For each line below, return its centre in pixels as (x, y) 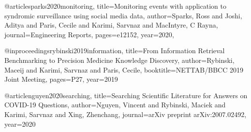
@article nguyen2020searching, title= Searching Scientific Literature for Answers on (126, 95)
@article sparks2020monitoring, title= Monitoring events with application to (115, 6)
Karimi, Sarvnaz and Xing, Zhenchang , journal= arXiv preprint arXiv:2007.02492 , (125, 114)
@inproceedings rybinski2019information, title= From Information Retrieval (115, 51)
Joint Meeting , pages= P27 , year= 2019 (61, 79)
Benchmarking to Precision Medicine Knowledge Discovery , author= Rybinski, (119, 60)
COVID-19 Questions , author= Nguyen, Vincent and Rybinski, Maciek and (115, 105)
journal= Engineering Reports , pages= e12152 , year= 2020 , (89, 34)
